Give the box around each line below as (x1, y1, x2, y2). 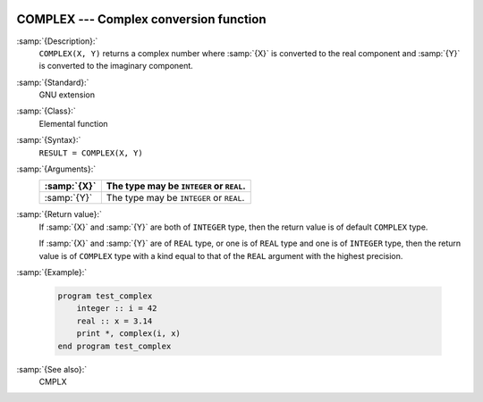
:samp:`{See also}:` (16, 364, 88, 374)
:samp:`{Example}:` (16, 266, 88, 277)
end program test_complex (57, 340, 172, 351)
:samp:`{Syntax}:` (16, 135, 81, 146)
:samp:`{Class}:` (16, 105, 76, 116)
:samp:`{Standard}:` (16, 77, 89, 88)
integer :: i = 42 (76, 304, 157, 314)
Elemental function (38, 118, 108, 129)
